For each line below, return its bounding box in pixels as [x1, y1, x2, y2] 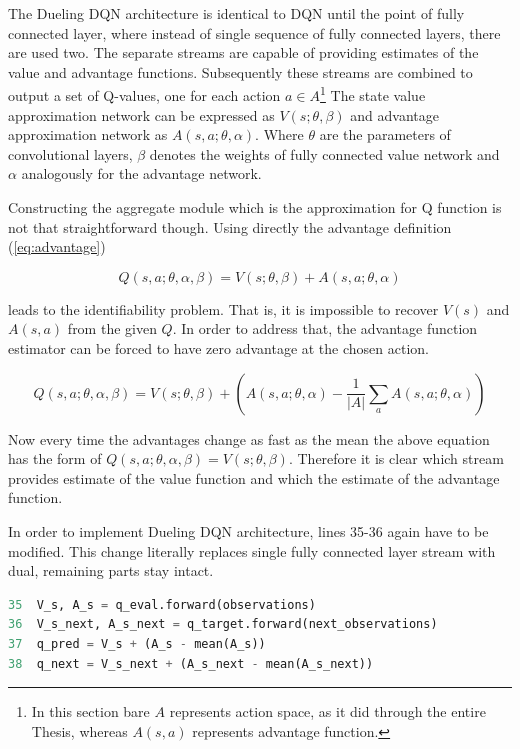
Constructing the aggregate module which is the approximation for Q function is [8, 197, 502, 217]
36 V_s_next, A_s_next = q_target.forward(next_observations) [8, 617, 438, 632]
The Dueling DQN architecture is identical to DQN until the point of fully [8, 3, 465, 23]
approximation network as [8, 124, 168, 145]
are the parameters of [319, 124, 451, 145]
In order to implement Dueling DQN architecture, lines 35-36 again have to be [8, 520, 489, 541]
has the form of [8, 448, 102, 469]
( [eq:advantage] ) [8, 236, 106, 257]
